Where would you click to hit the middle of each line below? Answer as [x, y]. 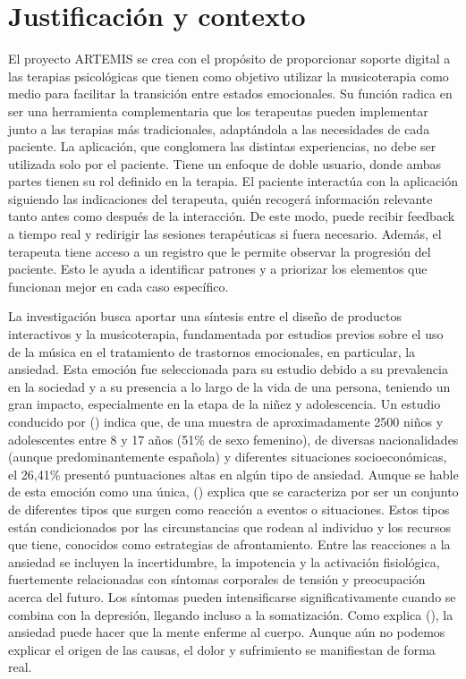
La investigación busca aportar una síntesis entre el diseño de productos [205, 316]
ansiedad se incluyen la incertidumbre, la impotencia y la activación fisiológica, [224, 561]
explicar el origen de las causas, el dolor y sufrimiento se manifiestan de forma [222, 649]
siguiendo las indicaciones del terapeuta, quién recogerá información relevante [220, 198]
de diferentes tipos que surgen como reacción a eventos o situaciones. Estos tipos [229, 509]
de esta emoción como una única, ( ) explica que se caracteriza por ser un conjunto [233, 492]
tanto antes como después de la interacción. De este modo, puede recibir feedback [232, 216]
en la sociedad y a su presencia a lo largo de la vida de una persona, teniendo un [229, 386]
